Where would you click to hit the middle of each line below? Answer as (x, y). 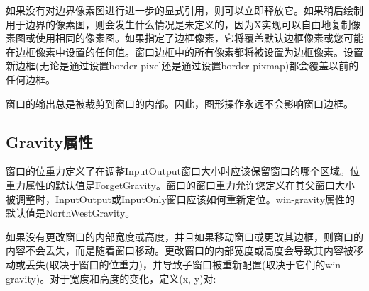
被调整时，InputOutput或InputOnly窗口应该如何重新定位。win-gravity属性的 (181, 199)
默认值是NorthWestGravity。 (71, 213)
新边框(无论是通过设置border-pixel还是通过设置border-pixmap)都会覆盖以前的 (182, 65)
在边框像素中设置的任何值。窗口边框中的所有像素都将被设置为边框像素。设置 (184, 51)
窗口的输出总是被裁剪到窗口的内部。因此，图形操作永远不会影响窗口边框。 (180, 103)
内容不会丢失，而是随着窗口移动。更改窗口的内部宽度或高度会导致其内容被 (180, 250)
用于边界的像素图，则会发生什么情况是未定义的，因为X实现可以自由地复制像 (183, 24)
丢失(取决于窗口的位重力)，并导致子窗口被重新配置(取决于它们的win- (184, 264)
